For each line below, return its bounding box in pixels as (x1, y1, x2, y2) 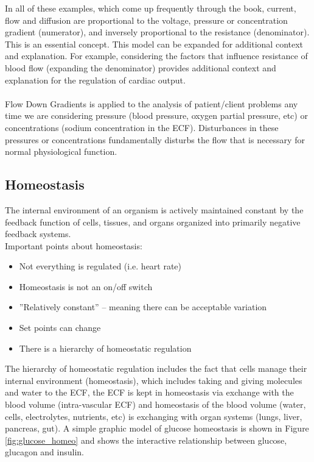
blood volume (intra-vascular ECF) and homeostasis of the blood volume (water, (5, 398, 306, 411)
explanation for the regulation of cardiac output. (5, 73, 186, 86)
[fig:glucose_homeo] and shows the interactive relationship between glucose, (5, 433, 287, 446)
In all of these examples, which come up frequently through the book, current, (5, 2, 296, 14)
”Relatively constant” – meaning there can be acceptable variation (19, 300, 267, 313)
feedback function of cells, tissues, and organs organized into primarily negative (5, 215, 301, 228)
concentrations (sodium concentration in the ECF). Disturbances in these (5, 121, 279, 133)
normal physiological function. (5, 145, 117, 158)
